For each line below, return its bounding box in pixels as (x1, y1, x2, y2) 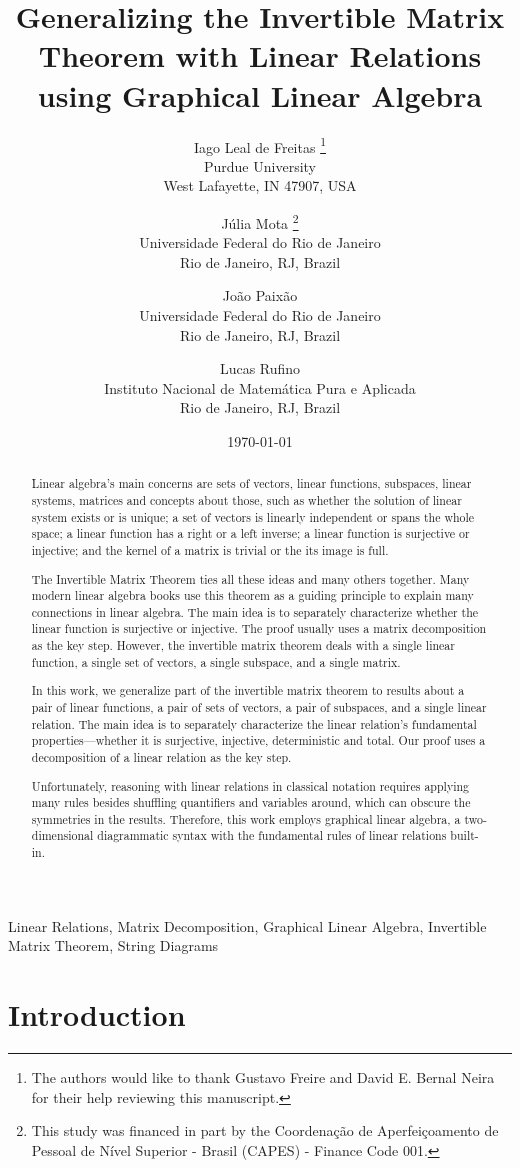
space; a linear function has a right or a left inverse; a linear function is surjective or (31, 525, 470, 542)
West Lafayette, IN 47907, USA (163, 175, 357, 196)
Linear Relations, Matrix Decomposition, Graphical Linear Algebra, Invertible (8, 915, 487, 936)
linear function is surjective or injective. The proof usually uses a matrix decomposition (31, 620, 487, 637)
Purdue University (204, 155, 316, 176)
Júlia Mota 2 (221, 209, 299, 233)
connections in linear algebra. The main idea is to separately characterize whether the (31, 603, 479, 620)
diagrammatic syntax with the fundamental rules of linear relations (97, 827, 447, 844)
